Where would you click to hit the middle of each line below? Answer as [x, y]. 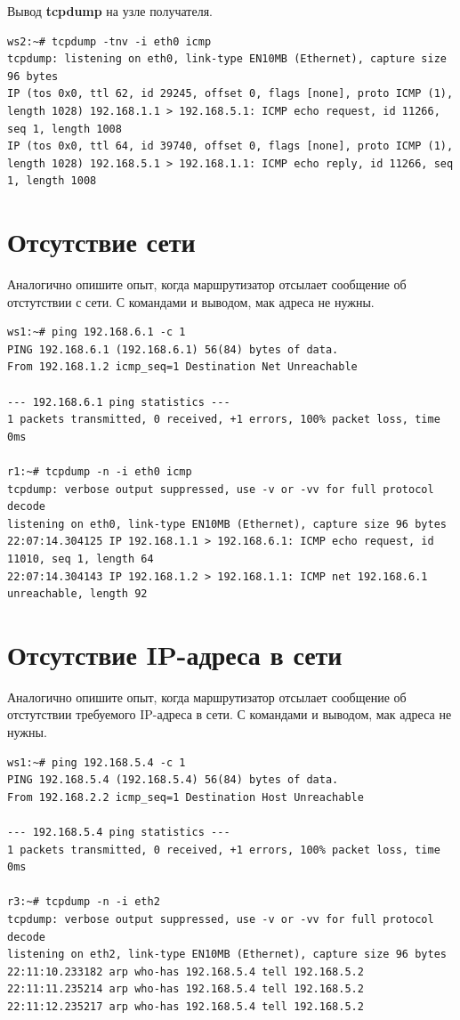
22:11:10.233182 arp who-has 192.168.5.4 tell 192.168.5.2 [186, 971]
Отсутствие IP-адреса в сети [175, 654]
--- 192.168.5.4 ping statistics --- [119, 833]
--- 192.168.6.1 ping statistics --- [119, 402]
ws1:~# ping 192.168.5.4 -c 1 [97, 762]
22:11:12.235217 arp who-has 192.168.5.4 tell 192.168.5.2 [186, 1006]
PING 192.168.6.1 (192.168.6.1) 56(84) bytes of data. [173, 349]
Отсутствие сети [101, 242]
